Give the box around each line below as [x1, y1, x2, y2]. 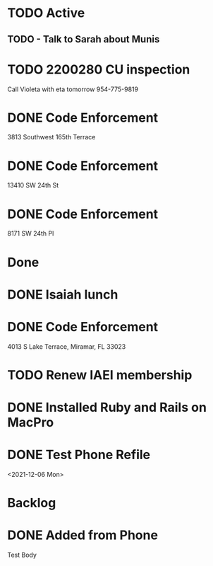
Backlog [7, 495, 56, 511]
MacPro [7, 415, 54, 431]
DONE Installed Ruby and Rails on [7, 400, 207, 415]
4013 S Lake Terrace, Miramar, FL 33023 [7, 342, 126, 351]
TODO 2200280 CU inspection [7, 62, 190, 77]
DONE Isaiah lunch [7, 287, 118, 302]
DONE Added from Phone [7, 527, 159, 543]
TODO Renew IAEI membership [7, 366, 193, 383]
